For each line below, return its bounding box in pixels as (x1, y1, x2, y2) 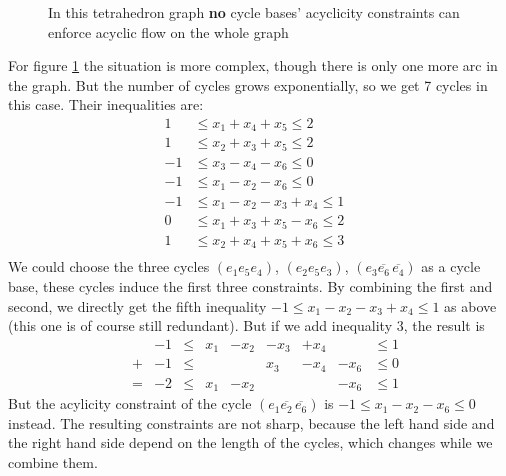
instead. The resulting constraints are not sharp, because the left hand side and (8, 412, 495, 433)
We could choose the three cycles (8, 256, 210, 277)
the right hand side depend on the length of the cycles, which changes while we (8, 432, 493, 453)
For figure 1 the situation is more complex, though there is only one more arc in (8, 55, 498, 76)
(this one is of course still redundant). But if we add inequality (8, 315, 393, 336)
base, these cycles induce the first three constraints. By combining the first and (8, 275, 493, 296)
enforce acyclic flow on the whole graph (48, 21, 289, 42)
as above (444, 295, 497, 316)
